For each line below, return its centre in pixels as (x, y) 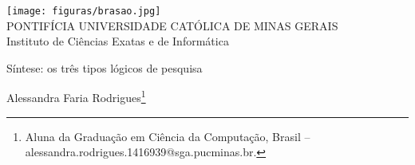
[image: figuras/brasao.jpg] (84, 11)
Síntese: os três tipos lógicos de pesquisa (105, 67)
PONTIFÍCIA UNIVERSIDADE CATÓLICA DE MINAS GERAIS (172, 25)
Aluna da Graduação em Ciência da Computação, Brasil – (168, 136)
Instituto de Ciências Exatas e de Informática (118, 41)
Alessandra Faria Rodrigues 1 (76, 96)
